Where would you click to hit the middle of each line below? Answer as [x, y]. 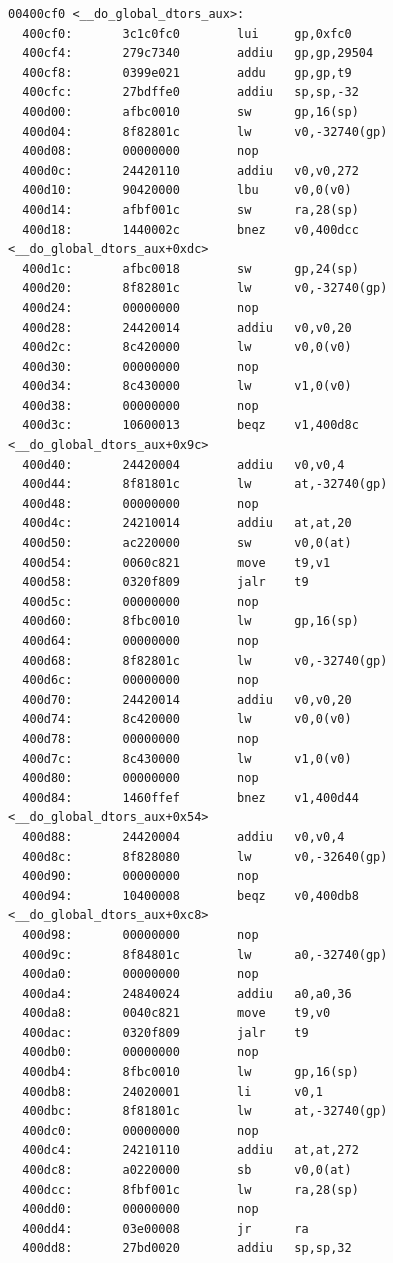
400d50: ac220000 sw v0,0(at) [187, 543]
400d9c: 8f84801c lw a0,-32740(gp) [205, 954]
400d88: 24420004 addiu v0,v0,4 [183, 836]
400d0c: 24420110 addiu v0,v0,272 [190, 170]
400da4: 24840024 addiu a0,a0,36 [187, 993]
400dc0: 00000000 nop [140, 1130]
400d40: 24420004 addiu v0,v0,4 [183, 464]
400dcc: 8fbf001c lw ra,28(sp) [190, 1189]
